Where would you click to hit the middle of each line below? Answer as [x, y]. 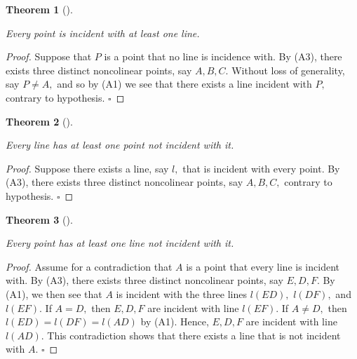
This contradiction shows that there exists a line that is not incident [194, 335]
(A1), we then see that [54, 293]
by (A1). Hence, [175, 321]
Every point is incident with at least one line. [103, 33]
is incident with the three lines [182, 293]
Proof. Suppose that [49, 56]
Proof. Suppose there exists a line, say [87, 168]
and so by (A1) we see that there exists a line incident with [184, 84]
